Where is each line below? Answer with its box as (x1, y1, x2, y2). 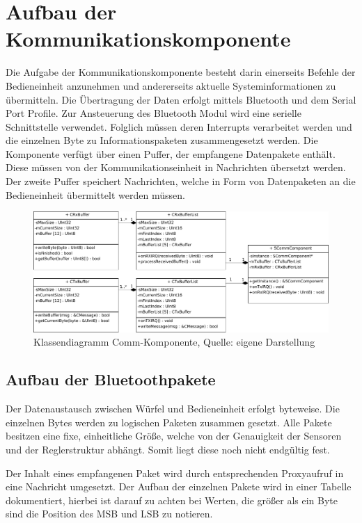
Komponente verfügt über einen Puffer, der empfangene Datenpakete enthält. (6, 146, 336, 161)
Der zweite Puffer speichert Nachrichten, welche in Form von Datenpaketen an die (6, 174, 356, 188)
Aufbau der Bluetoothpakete (6, 369, 216, 390)
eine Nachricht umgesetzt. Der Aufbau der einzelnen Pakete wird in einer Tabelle (6, 479, 352, 494)
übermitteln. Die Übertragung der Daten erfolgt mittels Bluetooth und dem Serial (6, 92, 356, 106)
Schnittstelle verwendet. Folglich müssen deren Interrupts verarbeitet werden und (6, 119, 352, 134)
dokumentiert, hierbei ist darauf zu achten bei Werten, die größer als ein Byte (6, 492, 338, 507)
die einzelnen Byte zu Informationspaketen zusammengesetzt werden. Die (6, 133, 318, 147)
